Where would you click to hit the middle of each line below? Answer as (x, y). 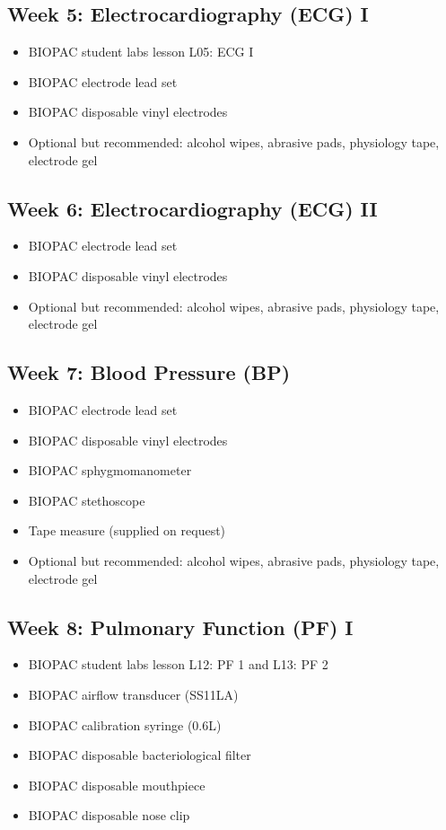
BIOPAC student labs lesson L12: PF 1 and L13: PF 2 (178, 664)
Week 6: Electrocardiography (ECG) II (192, 208)
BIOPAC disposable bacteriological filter (140, 755)
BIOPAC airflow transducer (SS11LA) (133, 694)
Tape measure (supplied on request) (127, 530)
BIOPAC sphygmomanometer (110, 470)
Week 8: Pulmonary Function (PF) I (180, 627)
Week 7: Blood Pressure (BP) (149, 372)
